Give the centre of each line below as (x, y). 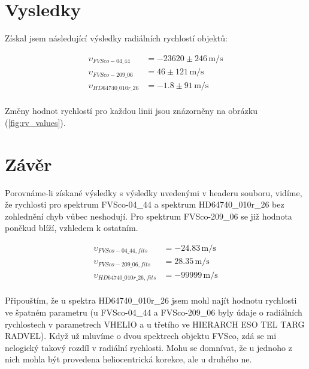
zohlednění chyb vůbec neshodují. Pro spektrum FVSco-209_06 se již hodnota (149, 216)
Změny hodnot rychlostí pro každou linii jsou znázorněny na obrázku (131, 111)
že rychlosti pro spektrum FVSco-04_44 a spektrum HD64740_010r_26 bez (145, 204)
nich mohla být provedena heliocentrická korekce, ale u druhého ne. (128, 359)
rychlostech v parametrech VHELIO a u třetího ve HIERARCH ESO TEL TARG (155, 324)
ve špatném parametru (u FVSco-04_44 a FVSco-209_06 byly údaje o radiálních (154, 312)
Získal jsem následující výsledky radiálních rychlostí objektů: (116, 38)
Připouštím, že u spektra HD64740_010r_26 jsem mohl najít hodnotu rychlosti (151, 300)
